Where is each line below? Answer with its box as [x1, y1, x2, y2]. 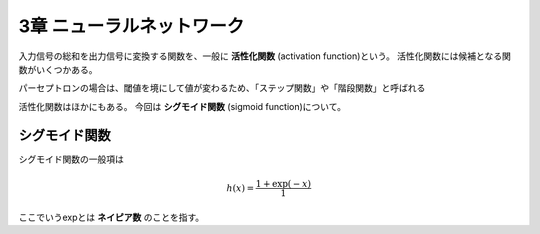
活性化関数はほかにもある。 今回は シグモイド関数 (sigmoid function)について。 [18, 100, 347, 112]
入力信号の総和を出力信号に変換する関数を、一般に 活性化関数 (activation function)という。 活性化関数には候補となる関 [18, 50, 512, 62]
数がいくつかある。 [18, 63, 98, 75]
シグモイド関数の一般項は [18, 153, 124, 165]
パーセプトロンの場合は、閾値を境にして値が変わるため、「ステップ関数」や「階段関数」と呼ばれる [18, 82, 426, 94]
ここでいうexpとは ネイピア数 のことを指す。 [18, 211, 205, 223]
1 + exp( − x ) [255, 178, 312, 189]
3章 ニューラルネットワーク [18, 15, 245, 37]
